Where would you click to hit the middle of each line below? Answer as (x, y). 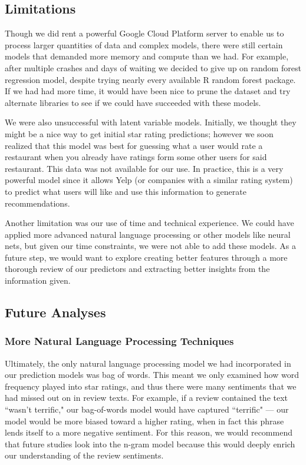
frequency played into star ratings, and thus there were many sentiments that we (151, 386)
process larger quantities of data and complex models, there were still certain (144, 44)
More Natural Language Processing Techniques (119, 341)
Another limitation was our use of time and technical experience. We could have (149, 223)
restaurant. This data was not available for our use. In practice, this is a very (144, 168)
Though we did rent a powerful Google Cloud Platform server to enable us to (144, 33)
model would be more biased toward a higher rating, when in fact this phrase (144, 421)
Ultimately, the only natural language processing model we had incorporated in (148, 363)
